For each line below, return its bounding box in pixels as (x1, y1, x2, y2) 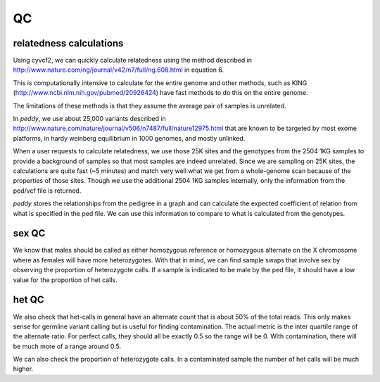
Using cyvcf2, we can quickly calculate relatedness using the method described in (13, 56, 253, 65)
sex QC (13, 227, 46, 239)
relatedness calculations (13, 37, 124, 49)
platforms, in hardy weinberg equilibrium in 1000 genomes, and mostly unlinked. (13, 134, 246, 142)
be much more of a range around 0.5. (13, 342, 122, 350)
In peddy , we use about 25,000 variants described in (13, 115, 167, 123)
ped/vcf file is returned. (13, 186, 82, 195)
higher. (13, 364, 34, 373)
